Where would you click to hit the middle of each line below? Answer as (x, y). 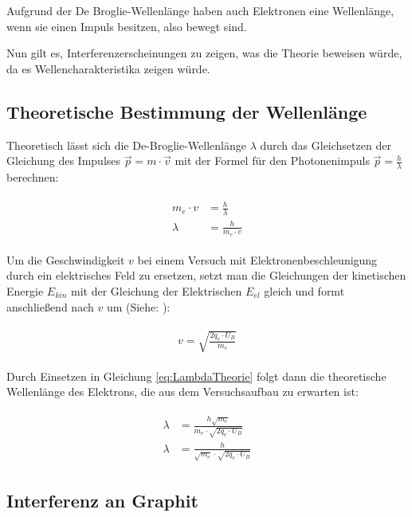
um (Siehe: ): (138, 306)
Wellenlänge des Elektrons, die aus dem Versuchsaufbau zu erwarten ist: (182, 392)
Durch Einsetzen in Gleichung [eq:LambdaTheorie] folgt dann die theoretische (196, 376)
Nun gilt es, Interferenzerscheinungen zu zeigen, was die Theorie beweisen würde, (204, 53)
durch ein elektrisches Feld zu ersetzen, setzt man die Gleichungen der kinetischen (206, 275)
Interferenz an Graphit (102, 500)
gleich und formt (304, 290)
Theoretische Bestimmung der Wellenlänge (187, 111)
